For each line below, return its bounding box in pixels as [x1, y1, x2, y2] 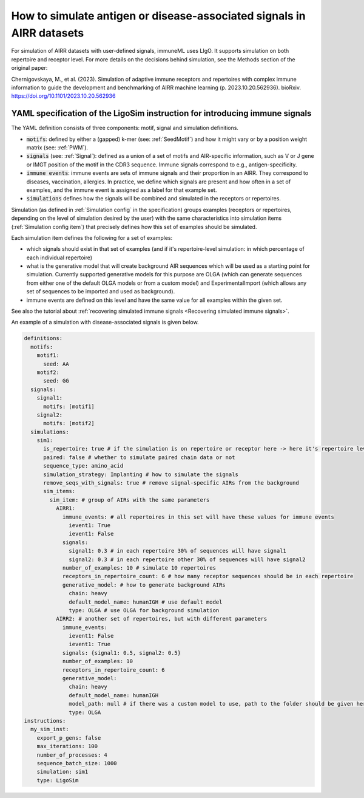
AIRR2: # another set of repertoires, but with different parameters [55, 615, 268, 622]
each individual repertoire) [26, 254, 93, 261]
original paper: [11, 64, 48, 72]
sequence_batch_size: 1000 [36, 760, 118, 766]
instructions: [24, 717, 66, 724]
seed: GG [43, 377, 69, 384]
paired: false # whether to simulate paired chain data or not [43, 454, 235, 461]
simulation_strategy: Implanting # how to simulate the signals [43, 471, 239, 478]
